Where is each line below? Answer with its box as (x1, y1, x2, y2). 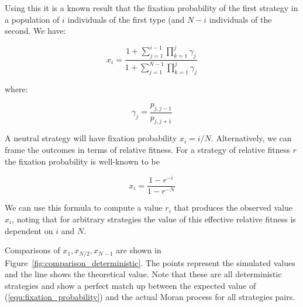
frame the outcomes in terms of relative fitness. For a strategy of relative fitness (5, 144, 290, 156)
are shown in (116, 244, 161, 256)
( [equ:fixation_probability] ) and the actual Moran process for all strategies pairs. (5, 291, 295, 303)
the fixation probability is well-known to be (5, 155, 160, 167)
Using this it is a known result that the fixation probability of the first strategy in (5, 2, 298, 13)
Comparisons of (5, 244, 60, 256)
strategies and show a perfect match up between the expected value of (5, 279, 256, 291)
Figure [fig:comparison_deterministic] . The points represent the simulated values (5, 256, 295, 268)
